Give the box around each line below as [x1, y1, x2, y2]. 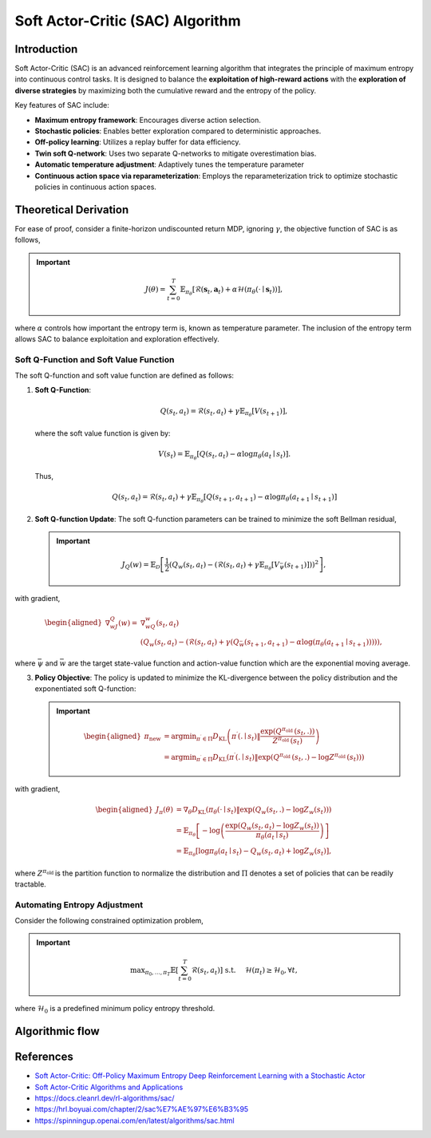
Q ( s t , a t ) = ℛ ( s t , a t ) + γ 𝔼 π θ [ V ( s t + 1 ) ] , [160, 406, 288, 418]
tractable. [14, 879, 47, 889]
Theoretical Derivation [14, 203, 129, 216]
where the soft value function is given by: [34, 428, 171, 438]
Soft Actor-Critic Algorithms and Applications [34, 1082, 184, 1092]
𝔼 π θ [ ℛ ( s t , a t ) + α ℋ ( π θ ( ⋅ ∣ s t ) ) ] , [180, 284, 283, 297]
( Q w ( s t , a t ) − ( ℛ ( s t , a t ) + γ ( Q [140, 638, 239, 648]
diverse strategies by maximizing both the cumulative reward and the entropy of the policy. [14, 85, 317, 95]
